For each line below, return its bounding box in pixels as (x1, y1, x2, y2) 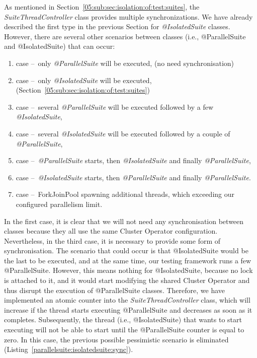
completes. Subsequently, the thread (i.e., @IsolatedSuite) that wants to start (4, 314, 242, 325)
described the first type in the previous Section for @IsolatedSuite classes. (4, 21, 230, 32)
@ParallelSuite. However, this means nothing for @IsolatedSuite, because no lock (4, 265, 253, 275)
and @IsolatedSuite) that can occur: (4, 41, 115, 51)
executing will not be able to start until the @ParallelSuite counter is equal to (4, 324, 244, 335)
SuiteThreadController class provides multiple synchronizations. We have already (4, 11, 253, 22)
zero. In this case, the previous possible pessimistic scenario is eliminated (4, 334, 229, 344)
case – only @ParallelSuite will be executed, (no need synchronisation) (16, 57, 234, 68)
